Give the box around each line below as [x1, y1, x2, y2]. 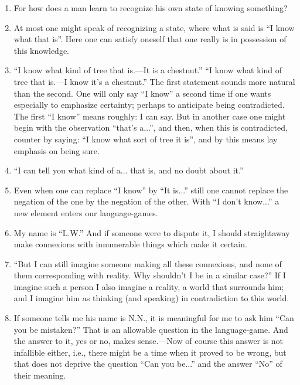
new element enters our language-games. [13, 206, 158, 219]
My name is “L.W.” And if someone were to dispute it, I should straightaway [13, 226, 290, 239]
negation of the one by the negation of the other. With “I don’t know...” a [13, 195, 279, 207]
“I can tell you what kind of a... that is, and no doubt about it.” [13, 164, 244, 176]
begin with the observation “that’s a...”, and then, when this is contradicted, [13, 121, 288, 134]
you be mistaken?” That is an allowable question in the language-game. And [13, 323, 288, 335]
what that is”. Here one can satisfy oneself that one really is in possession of [13, 33, 287, 45]
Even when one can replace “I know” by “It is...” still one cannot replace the [13, 183, 288, 196]
